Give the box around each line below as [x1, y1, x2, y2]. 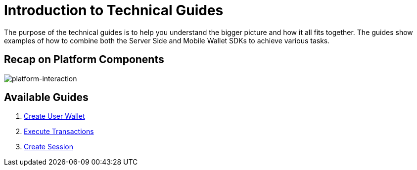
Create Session [24, 142, 73, 151]
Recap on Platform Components [4, 53, 164, 66]
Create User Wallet [24, 112, 85, 121]
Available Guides [4, 91, 89, 104]
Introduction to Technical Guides [4, 2, 224, 19]
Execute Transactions [24, 127, 94, 136]
